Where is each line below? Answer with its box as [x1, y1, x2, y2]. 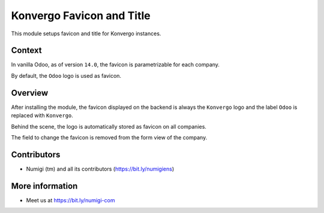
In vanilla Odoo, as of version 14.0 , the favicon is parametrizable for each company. [11, 61, 220, 68]
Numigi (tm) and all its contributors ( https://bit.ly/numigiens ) [26, 165, 175, 172]
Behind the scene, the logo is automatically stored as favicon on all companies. [11, 123, 207, 130]
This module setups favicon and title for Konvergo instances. [11, 30, 161, 37]
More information [11, 181, 78, 191]
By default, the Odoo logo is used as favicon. [11, 72, 122, 79]
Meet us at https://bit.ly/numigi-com [26, 196, 115, 203]
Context [11, 45, 42, 56]
